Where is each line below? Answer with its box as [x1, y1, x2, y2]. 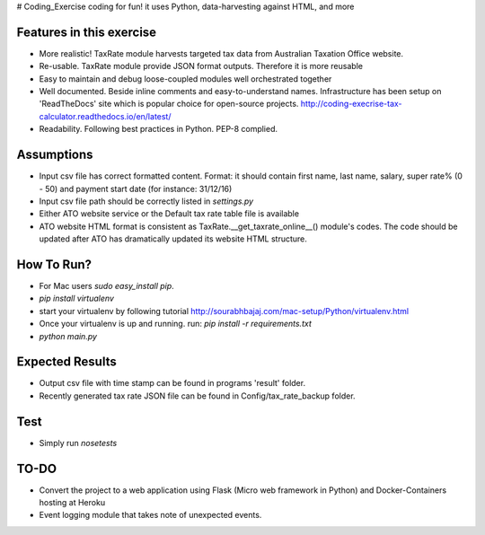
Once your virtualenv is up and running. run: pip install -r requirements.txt [39, 319, 312, 329]
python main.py [39, 330, 98, 341]
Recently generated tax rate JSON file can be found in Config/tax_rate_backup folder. [39, 390, 356, 401]
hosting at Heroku [39, 497, 106, 508]
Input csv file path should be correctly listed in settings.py [39, 196, 254, 206]
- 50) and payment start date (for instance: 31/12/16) [39, 183, 233, 194]
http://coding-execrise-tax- [300, 99, 403, 110]
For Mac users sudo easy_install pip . [39, 281, 174, 292]
